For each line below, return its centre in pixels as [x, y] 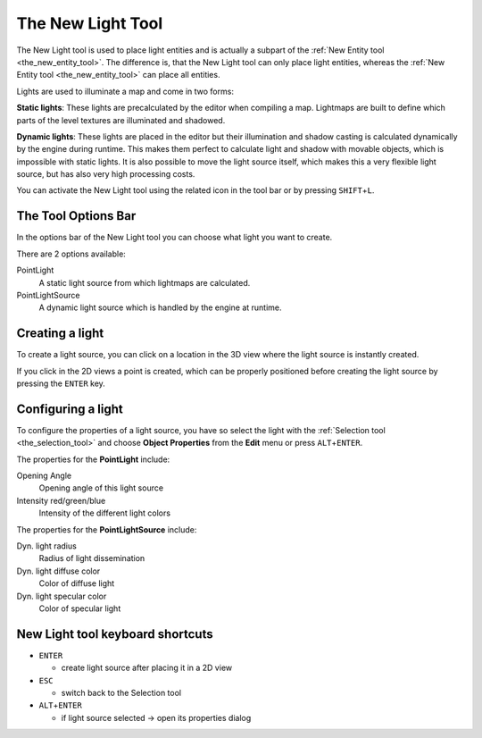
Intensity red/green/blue [61, 500]
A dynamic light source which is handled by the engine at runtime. [160, 307]
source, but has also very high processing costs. [106, 174]
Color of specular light [80, 608]
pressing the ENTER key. [61, 383]
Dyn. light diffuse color [58, 571]
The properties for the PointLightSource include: [107, 529]
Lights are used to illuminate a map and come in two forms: [125, 91]
